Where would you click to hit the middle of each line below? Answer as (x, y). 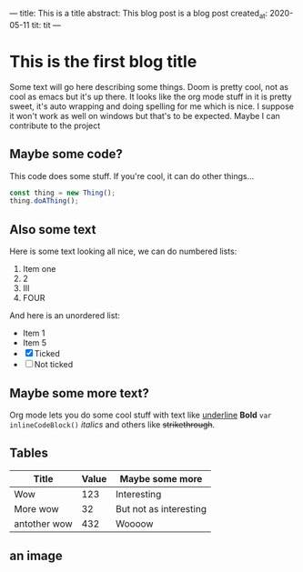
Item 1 (34, 333)
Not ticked (54, 365)
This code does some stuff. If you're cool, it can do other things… (132, 176)
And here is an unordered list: (65, 316)
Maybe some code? (66, 154)
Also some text (53, 230)
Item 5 (35, 343)
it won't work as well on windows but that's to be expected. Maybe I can (145, 115)
